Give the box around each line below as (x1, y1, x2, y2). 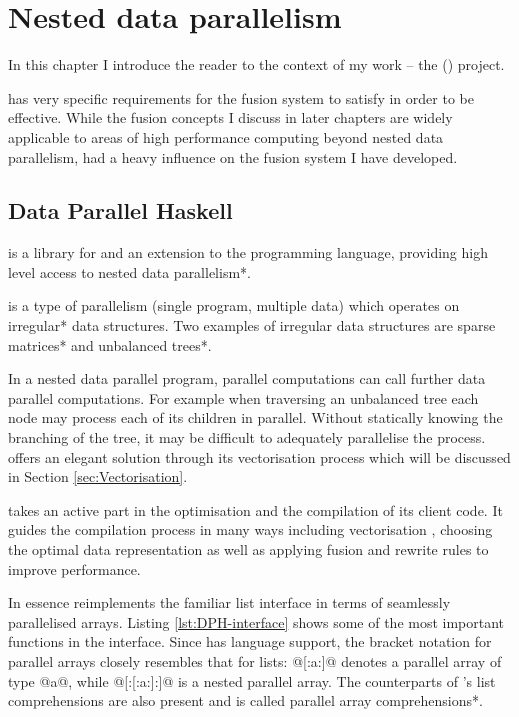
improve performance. (8, 558, 141, 579)
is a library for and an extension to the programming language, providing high (8, 242, 488, 263)
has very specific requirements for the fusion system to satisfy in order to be (8, 87, 474, 108)
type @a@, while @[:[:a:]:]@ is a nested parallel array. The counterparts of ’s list (8, 670, 496, 691)
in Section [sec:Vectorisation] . (8, 466, 188, 487)
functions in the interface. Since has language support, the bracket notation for (8, 631, 492, 652)
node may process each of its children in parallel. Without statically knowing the (8, 407, 503, 428)
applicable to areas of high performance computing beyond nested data (8, 126, 444, 147)
